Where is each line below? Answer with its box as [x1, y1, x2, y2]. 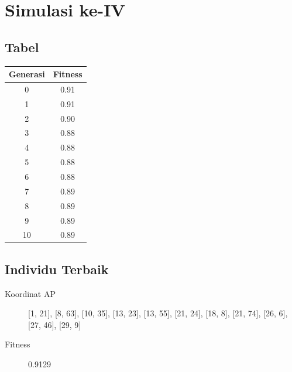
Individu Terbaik [5, 260, 109, 278]
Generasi [9, 68, 45, 80]
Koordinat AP [5, 287, 56, 299]
